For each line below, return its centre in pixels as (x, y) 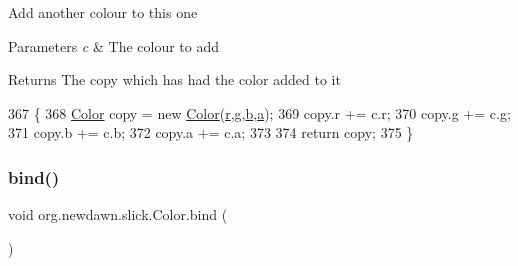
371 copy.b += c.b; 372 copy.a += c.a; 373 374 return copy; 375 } (211, 132)
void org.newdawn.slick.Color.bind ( (118, 214)
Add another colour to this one (103, 12)
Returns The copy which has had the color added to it (174, 79)
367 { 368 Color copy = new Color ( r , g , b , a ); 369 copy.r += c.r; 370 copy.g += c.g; (259, 112)
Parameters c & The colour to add (114, 45)
